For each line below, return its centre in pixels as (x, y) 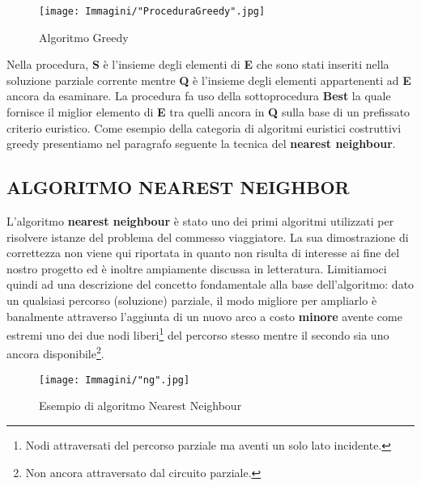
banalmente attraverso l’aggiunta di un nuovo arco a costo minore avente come (204, 316)
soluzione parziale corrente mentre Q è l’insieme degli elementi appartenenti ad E (209, 80)
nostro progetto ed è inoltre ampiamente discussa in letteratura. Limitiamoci (197, 268)
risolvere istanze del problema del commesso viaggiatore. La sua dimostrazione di (208, 237)
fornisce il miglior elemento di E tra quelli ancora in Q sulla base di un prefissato (208, 112)
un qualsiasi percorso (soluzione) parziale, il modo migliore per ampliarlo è (192, 300)
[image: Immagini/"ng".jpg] (115, 380)
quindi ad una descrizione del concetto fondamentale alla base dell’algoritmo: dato (210, 284)
